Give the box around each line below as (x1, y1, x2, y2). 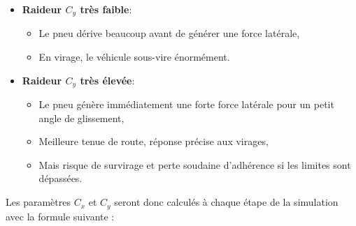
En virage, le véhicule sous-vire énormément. (38, 50, 230, 64)
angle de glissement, (38, 110, 124, 125)
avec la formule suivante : (6, 209, 115, 223)
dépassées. (38, 171, 83, 186)
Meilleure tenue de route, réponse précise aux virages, (38, 134, 269, 149)
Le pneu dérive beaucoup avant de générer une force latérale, (38, 26, 300, 40)
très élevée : (80, 73, 135, 87)
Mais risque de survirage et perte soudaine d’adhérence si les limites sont (38, 157, 351, 172)
